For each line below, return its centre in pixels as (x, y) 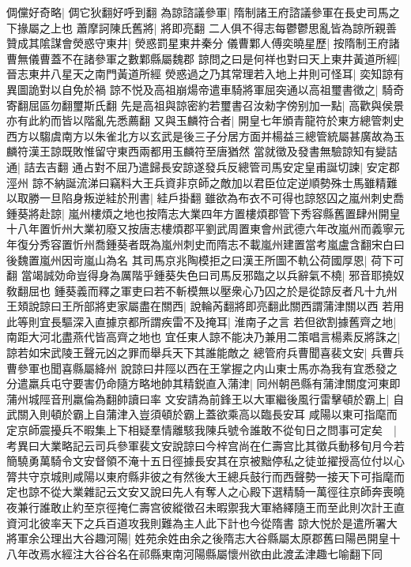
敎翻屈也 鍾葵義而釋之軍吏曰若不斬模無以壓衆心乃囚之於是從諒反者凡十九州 (202, 290)
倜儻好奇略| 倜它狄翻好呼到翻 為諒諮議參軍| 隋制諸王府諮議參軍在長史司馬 (198, 12)
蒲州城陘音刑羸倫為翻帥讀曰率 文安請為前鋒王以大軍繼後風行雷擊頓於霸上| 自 (205, 398)
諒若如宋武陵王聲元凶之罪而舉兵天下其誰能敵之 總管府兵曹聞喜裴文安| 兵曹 (200, 353)
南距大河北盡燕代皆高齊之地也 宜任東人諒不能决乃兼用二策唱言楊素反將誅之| (204, 337)
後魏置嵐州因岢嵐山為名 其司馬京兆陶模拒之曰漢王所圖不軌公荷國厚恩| (187, 259)
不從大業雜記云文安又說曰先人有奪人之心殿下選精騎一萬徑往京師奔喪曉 (222, 492)
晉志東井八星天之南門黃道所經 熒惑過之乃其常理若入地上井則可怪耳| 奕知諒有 (205, 74)
